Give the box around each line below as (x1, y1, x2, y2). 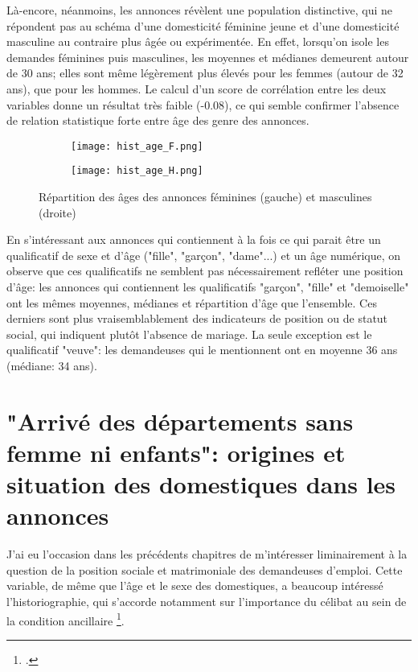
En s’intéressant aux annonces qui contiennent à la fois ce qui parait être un (6, 231, 381, 248)
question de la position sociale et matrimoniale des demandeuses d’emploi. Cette (6, 561, 403, 578)
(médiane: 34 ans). (6, 357, 97, 373)
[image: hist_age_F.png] (71, 140, 203, 152)
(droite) (39, 204, 76, 221)
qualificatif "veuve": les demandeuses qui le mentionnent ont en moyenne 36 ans (6, 341, 398, 358)
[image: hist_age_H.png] (71, 165, 203, 177)
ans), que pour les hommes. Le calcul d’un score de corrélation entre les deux (6, 80, 387, 97)
